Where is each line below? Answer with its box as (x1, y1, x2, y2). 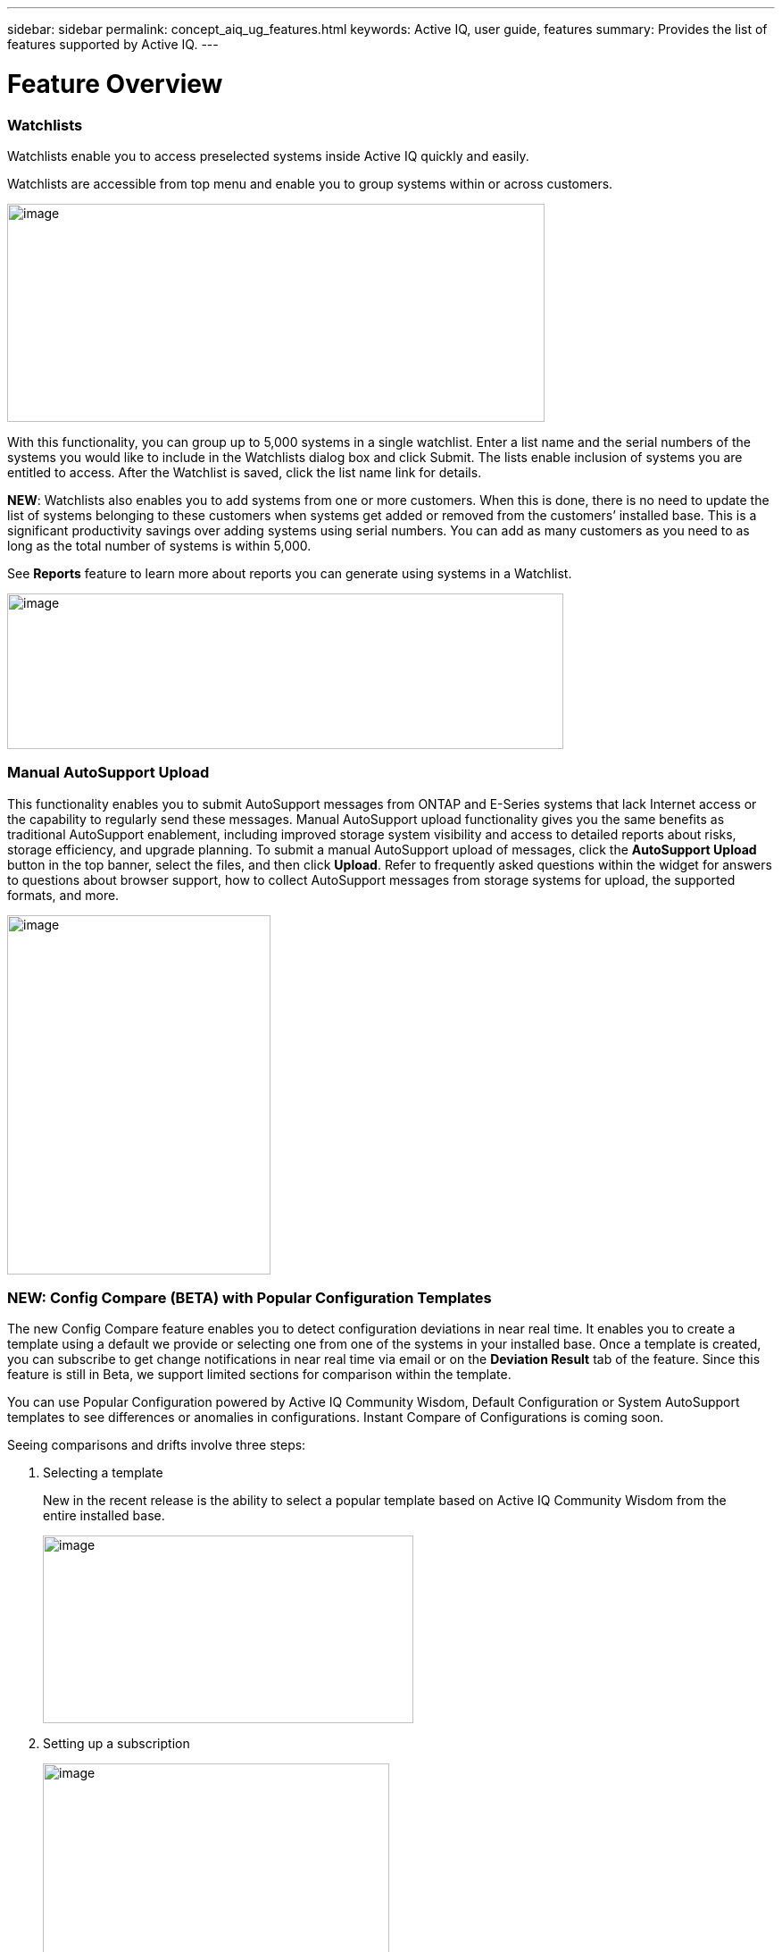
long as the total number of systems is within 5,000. (7, 537, 312, 553)
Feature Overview (7, 68, 223, 99)
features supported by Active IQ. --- (7, 37, 219, 52)
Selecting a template (43, 1465, 163, 1481)
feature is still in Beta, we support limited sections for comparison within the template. (7, 1367, 512, 1383)
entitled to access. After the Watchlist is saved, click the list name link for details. (7, 464, 482, 480)
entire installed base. (43, 1508, 165, 1524)
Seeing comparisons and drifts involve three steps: (7, 1437, 306, 1453)
